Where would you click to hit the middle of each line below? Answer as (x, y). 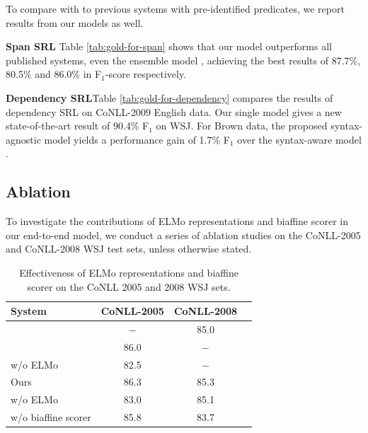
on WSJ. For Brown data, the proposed (242, 126)
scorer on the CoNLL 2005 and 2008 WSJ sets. (129, 286)
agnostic (23, 139)
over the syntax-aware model (299, 139)
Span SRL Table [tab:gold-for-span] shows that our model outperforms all (169, 46)
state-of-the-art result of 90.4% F (77, 126)
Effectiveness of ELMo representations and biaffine (129, 272)
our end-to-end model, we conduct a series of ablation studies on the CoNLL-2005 (183, 235)
